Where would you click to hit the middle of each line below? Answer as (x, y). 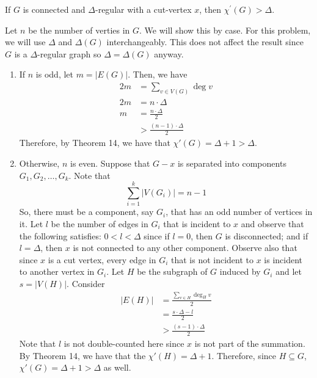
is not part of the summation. (250, 343)
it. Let (31, 223)
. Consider (86, 283)
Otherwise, (39, 163)
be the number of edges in (100, 223)
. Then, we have (158, 74)
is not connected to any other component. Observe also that (185, 248)
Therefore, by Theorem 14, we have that (95, 143)
